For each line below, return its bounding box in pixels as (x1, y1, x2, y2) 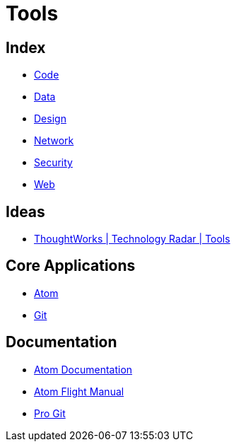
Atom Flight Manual (34, 385, 124, 397)
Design (34, 112, 66, 125)
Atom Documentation (34, 363, 133, 376)
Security (34, 156, 73, 169)
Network (34, 134, 74, 147)
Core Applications (6, 257, 136, 275)
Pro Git (34, 407, 66, 419)
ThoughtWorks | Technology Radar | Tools (34, 233, 230, 245)
